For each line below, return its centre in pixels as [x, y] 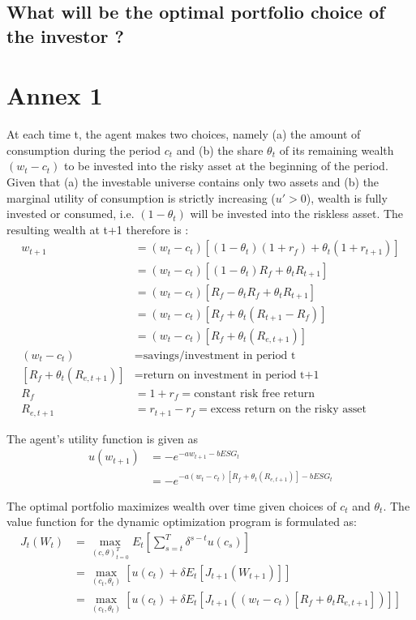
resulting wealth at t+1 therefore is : [98, 229]
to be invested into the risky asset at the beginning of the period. [226, 166]
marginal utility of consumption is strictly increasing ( [141, 197]
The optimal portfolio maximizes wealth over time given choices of [172, 505]
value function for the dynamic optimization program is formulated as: [182, 522]
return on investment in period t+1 [231, 375]
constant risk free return [254, 393]
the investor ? [65, 35]
